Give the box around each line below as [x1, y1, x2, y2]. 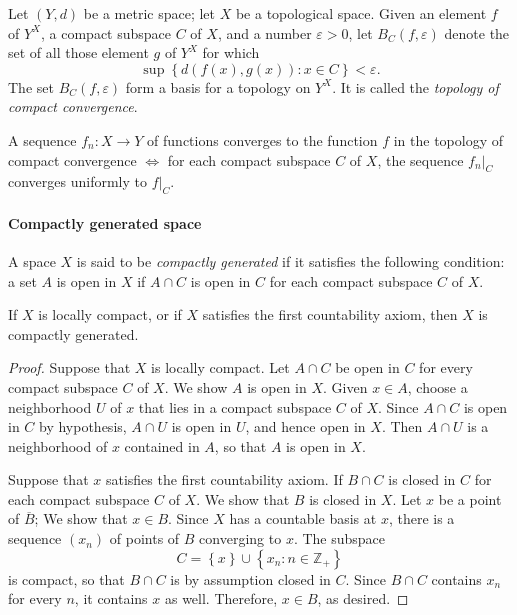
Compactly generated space [8, 212, 202, 233]
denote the [444, 22, 510, 43]
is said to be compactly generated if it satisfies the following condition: [76, 250, 505, 271]
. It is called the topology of [332, 76, 499, 97]
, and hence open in [245, 416, 366, 437]
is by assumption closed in [170, 568, 331, 589]
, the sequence [377, 149, 464, 170]
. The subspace [293, 528, 386, 549]
